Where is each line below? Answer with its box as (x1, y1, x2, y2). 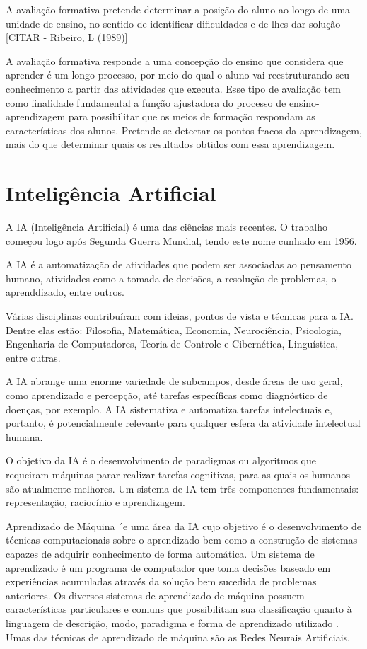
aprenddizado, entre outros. (6, 285, 124, 299)
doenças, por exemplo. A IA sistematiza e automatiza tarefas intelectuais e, (6, 401, 332, 416)
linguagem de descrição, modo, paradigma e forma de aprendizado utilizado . (6, 615, 339, 630)
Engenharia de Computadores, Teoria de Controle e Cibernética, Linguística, (6, 336, 339, 351)
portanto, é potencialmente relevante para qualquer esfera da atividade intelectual (6, 415, 361, 430)
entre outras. (6, 350, 61, 364)
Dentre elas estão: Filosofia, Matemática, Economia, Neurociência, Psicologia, (6, 322, 342, 337)
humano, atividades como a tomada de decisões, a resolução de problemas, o (6, 270, 337, 285)
